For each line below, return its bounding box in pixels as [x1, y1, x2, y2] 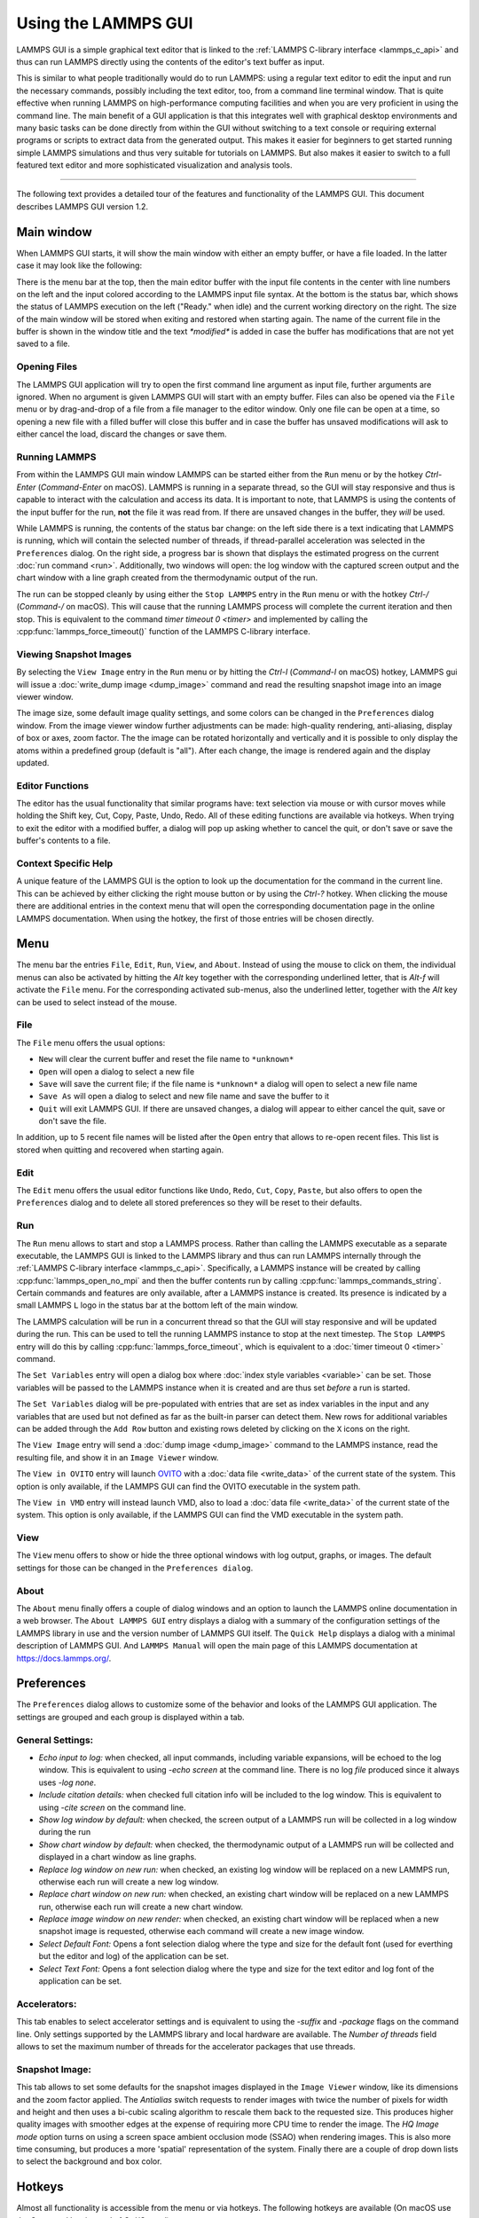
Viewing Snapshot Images [16, 648, 132, 660]
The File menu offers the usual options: [16, 1037, 166, 1048]
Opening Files [16, 360, 78, 373]
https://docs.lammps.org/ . [16, 1653, 112, 1663]
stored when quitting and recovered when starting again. [16, 1144, 224, 1155]
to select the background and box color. [16, 2156, 162, 2167]
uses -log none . [38, 1777, 97, 1788]
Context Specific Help [16, 857, 114, 869]
